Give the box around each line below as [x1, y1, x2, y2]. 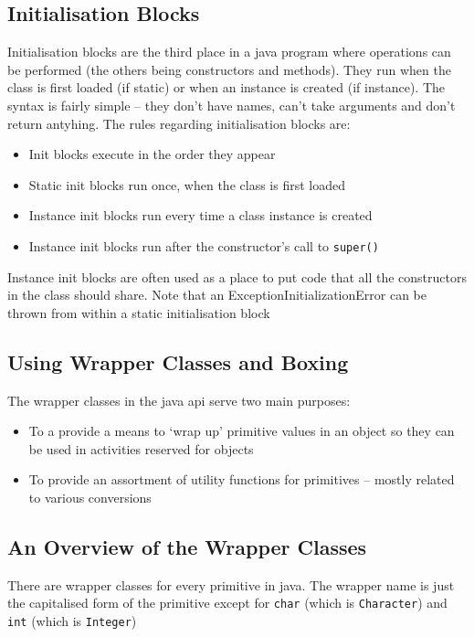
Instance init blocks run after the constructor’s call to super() [28, 236, 379, 255]
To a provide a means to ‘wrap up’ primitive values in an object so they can [28, 421, 455, 441]
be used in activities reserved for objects [28, 439, 254, 458]
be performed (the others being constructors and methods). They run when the [7, 59, 451, 79]
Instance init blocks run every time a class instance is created [28, 206, 373, 225]
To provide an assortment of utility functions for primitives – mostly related [28, 470, 455, 489]
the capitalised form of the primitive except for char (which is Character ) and [7, 593, 448, 612]
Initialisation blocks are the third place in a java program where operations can [7, 42, 451, 61]
